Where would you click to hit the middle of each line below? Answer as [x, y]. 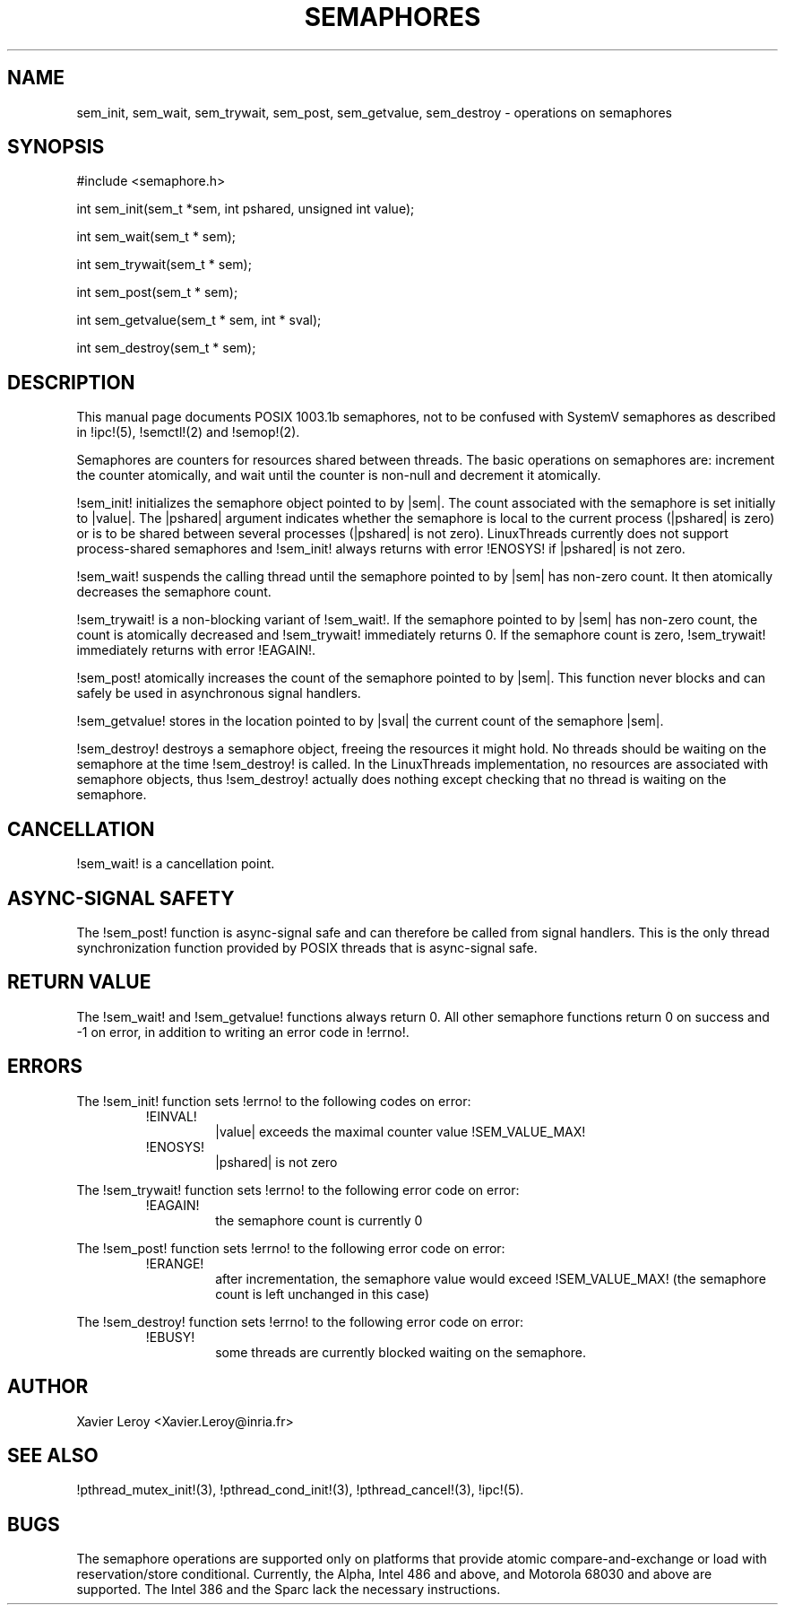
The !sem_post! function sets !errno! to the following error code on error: [291, 1248]
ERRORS [45, 1067]
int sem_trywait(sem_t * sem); [164, 265]
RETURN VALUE [79, 982]
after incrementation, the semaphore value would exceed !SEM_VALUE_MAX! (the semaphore [491, 1278]
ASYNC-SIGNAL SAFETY [121, 898]
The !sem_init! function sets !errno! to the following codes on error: [274, 1101]
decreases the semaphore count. [174, 592]
